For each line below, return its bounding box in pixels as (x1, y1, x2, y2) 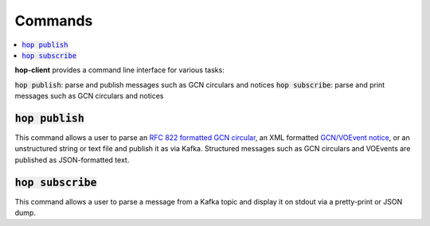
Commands (14, 12, 93, 29)
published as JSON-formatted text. (14, 155, 130, 165)
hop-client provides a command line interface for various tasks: (14, 65, 225, 75)
